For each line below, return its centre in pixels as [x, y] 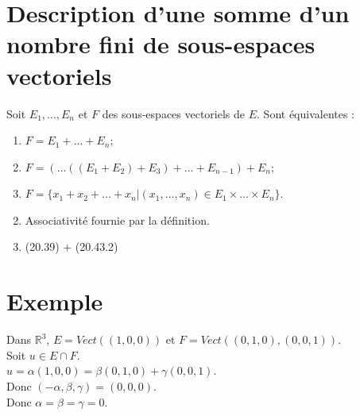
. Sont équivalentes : [306, 113]
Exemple [55, 301]
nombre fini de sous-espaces [161, 44]
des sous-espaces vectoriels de [174, 113]
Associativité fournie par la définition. [117, 220]
